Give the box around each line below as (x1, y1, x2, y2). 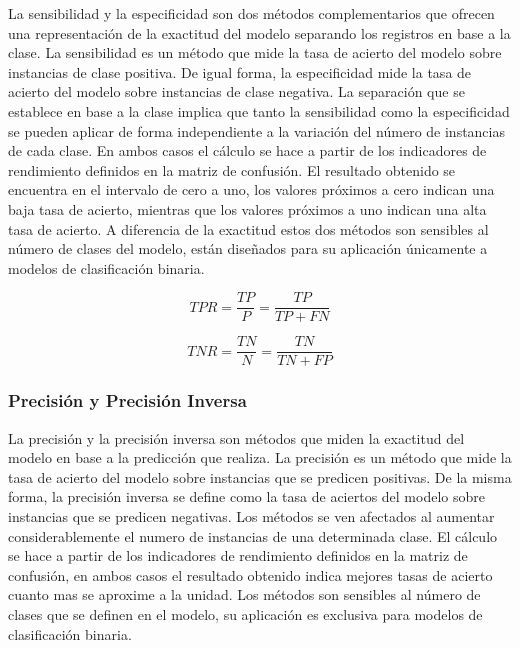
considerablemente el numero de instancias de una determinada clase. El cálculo (8, 525, 498, 546)
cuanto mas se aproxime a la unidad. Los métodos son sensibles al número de (8, 584, 481, 605)
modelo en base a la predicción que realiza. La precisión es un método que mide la (8, 447, 512, 468)
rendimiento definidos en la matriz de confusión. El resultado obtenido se (8, 159, 456, 180)
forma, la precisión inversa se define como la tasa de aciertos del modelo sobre (8, 486, 485, 507)
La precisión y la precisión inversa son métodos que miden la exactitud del (8, 427, 465, 448)
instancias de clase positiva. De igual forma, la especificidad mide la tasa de (8, 61, 472, 82)
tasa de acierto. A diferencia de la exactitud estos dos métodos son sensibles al (8, 218, 489, 239)
